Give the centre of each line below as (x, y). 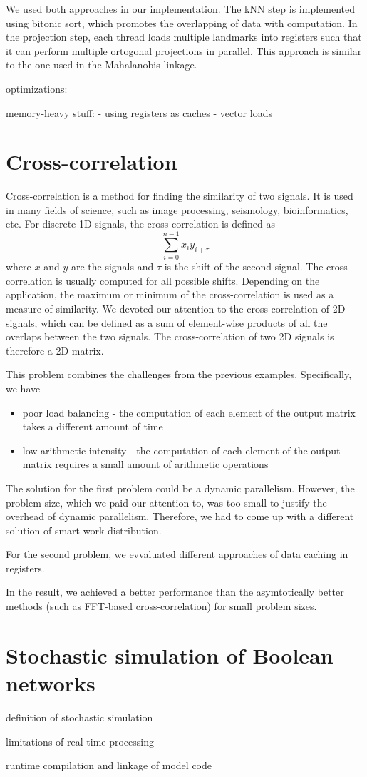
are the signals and (112, 266)
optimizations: (37, 88)
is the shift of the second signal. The (244, 266)
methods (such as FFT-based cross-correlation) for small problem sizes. (161, 606)
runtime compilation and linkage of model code (109, 765)
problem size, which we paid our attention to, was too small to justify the (166, 502)
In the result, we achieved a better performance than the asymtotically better (175, 592)
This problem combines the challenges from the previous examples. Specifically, (179, 374)
